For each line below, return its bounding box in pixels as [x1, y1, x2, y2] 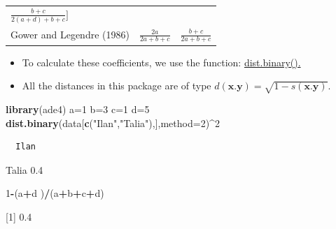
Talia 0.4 [6, 162, 43, 177]
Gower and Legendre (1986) [10, 27, 129, 42]
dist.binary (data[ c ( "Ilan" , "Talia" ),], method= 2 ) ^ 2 [6, 115, 220, 130]
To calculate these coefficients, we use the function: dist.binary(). [22, 54, 301, 69]
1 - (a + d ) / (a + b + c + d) [6, 186, 104, 200]
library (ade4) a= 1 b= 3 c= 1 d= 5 [6, 102, 150, 116]
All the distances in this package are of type [22, 78, 211, 93]
